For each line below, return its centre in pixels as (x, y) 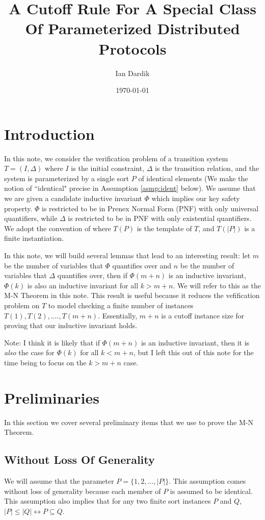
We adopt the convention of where (58, 228)
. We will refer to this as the (217, 285)
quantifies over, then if (92, 275)
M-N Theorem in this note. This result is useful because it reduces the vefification (132, 295)
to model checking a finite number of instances (121, 305)
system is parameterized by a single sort (67, 178)
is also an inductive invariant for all (83, 285)
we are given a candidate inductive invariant (73, 198)
